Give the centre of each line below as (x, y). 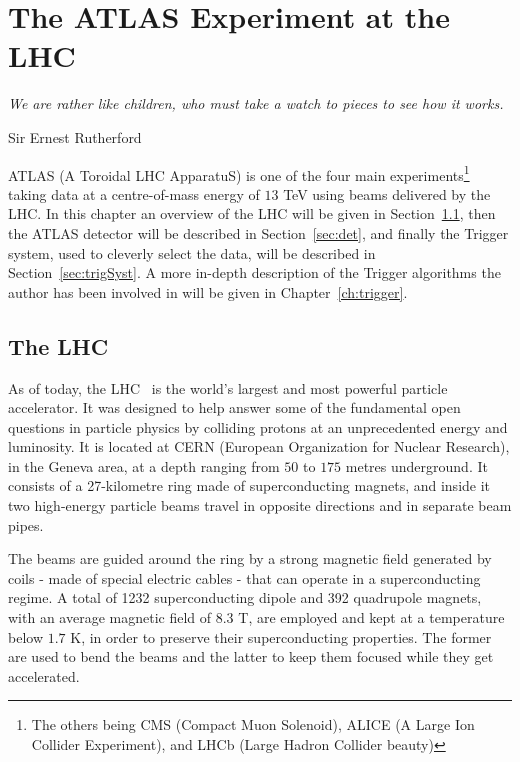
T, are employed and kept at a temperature (371, 617)
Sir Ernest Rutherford (75, 136)
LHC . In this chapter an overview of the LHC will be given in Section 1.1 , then (252, 213)
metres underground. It (416, 465)
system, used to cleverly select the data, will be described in (192, 252)
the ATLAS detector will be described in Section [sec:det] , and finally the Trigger (258, 232)
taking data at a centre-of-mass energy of (134, 193)
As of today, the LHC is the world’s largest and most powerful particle (228, 387)
